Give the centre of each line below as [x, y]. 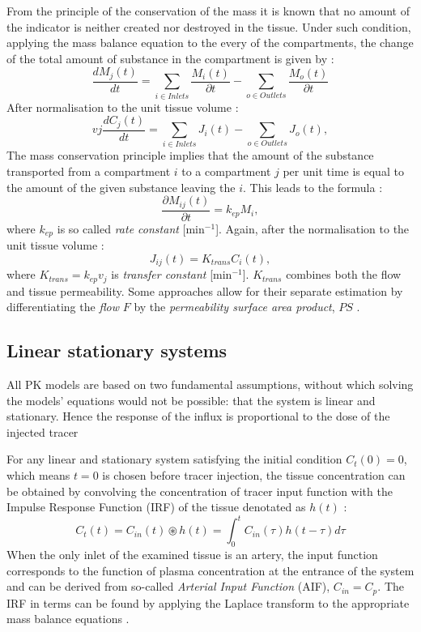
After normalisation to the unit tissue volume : [123, 107]
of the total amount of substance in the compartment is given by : [170, 58]
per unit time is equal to [343, 171]
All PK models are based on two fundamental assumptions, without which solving [210, 384]
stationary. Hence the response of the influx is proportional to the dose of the [198, 416]
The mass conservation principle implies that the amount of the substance [190, 155]
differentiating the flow [63, 307]
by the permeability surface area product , [234, 307]
